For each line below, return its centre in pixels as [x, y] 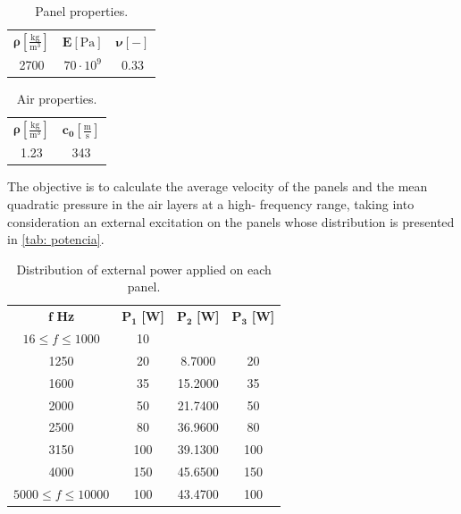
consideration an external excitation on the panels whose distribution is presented [231, 221]
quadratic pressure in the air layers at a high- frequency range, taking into [211, 203]
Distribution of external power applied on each [144, 269]
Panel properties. [82, 11]
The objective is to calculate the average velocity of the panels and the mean [218, 186]
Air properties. [57, 99]
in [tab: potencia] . [56, 239]
